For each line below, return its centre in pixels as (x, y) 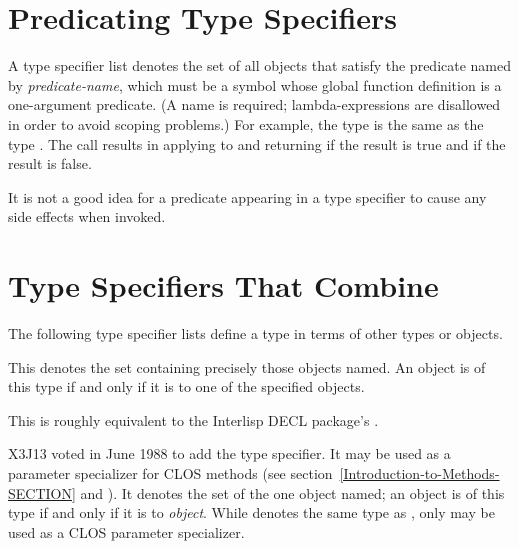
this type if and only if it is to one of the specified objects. (186, 386)
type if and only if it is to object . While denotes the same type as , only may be (251, 512)
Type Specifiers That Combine (223, 285)
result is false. (50, 163)
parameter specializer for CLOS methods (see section (170, 472)
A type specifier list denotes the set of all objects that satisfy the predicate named (260, 65)
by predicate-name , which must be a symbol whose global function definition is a (255, 84)
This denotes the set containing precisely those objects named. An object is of (247, 366)
